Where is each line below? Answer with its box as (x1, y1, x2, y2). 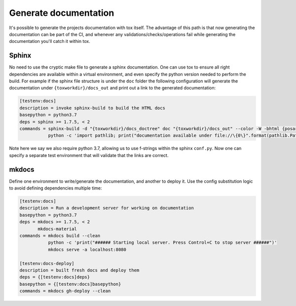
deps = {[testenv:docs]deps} (19, 274, 90, 280)
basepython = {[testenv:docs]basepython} (19, 281, 121, 287)
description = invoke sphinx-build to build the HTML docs (19, 105, 165, 111)
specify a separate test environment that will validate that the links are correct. (9, 152, 169, 158)
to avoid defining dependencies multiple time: (9, 185, 102, 191)
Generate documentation (9, 7, 114, 18)
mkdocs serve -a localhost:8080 (48, 247, 127, 252)
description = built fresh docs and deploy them (19, 267, 140, 273)
